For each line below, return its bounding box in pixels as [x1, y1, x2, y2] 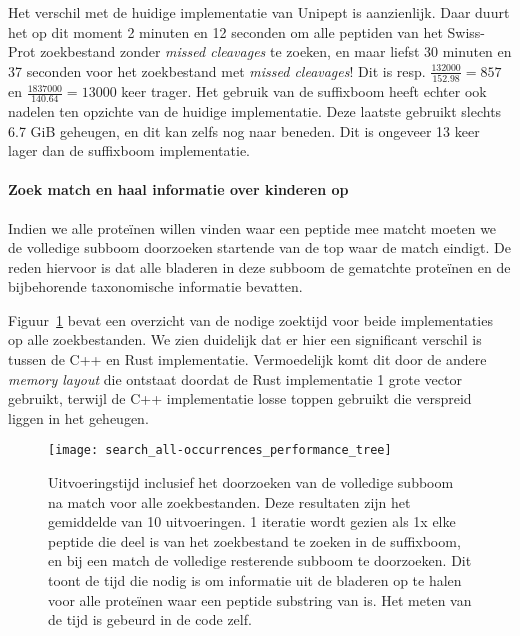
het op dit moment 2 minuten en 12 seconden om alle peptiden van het [8, 21, 443, 42]
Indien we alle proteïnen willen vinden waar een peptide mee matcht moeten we [8, 217, 497, 238]
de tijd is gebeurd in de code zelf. [48, 609, 252, 630]
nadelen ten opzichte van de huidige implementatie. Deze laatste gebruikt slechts [8, 100, 502, 121]
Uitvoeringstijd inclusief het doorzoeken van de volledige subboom [48, 472, 454, 493]
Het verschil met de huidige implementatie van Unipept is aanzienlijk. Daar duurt [8, 2, 510, 22]
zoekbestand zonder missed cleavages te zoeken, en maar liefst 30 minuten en [40, 41, 512, 62]
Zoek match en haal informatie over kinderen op [8, 179, 349, 200]
